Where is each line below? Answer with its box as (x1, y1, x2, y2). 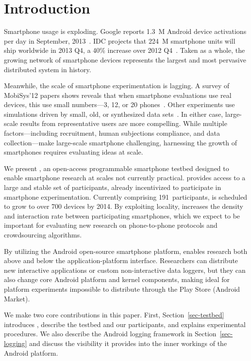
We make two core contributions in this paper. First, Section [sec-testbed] (4, 310, 224, 320)
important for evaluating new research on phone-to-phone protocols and (4, 220, 218, 230)
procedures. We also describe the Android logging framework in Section (4, 329, 217, 339)
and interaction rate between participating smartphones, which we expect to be (4, 210, 240, 220)
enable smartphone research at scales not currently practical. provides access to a (4, 173, 246, 183)
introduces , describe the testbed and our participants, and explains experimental (4, 319, 246, 329)
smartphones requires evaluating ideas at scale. (4, 147, 143, 157)
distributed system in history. (4, 64, 91, 74)
